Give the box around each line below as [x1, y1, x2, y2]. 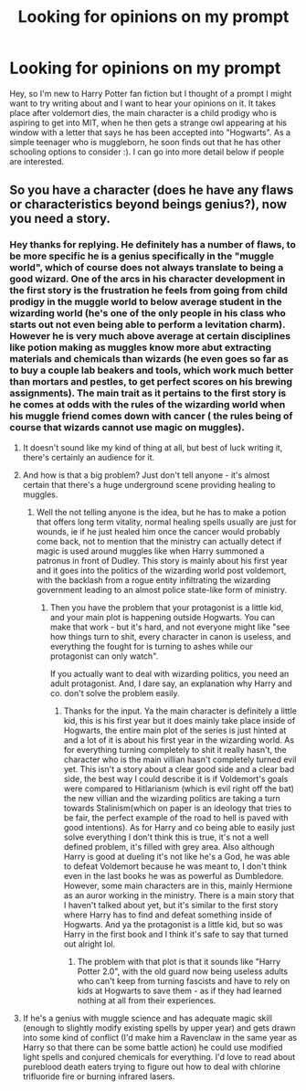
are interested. [9, 155, 65, 166]
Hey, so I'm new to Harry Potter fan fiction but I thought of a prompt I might [9, 88, 292, 99]
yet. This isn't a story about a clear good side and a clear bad [63, 763, 295, 774]
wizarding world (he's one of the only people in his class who [9, 307, 286, 320]
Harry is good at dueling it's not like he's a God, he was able [63, 851, 290, 862]
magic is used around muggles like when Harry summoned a [36, 545, 265, 556]
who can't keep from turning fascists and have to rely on [77, 975, 290, 986]
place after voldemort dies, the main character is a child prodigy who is [9, 107, 277, 118]
